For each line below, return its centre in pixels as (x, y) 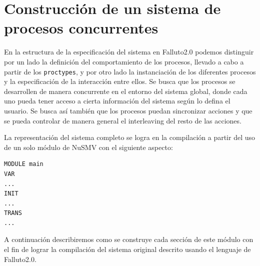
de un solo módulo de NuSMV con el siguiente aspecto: (88, 147)
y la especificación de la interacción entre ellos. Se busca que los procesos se (120, 81)
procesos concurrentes (81, 28)
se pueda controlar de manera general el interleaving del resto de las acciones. (123, 120)
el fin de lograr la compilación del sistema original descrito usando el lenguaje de (127, 249)
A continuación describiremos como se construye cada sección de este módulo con (129, 239)
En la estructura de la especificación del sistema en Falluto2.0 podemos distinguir (129, 52)
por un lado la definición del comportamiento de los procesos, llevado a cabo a (124, 61)
